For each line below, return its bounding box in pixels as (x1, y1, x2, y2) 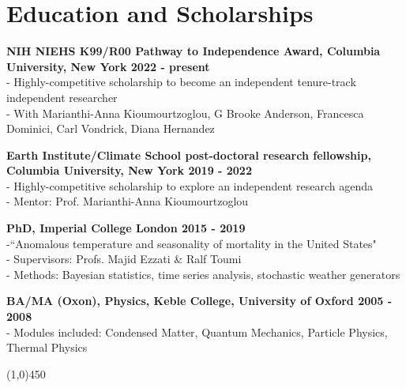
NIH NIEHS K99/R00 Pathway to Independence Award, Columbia (6, 43, 381, 59)
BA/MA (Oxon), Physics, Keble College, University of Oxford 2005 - (6, 292, 393, 309)
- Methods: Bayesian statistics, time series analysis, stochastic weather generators (6, 266, 400, 282)
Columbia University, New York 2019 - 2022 (6, 162, 252, 179)
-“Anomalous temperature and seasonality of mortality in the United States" (6, 235, 377, 251)
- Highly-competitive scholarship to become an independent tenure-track (6, 73, 356, 90)
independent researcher (6, 89, 118, 105)
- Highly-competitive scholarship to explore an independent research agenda (6, 177, 373, 194)
